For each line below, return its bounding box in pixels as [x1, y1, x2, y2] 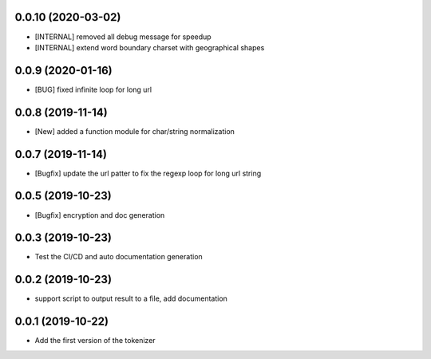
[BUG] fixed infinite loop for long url [34, 85, 152, 94]
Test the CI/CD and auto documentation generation [34, 252, 203, 262]
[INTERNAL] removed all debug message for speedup [34, 32, 212, 41]
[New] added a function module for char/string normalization [34, 126, 235, 136]
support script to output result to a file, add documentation [34, 294, 227, 303]
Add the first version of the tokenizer [34, 336, 156, 345]
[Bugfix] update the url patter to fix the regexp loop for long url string [34, 168, 262, 178]
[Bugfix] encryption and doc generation [34, 210, 165, 219]
